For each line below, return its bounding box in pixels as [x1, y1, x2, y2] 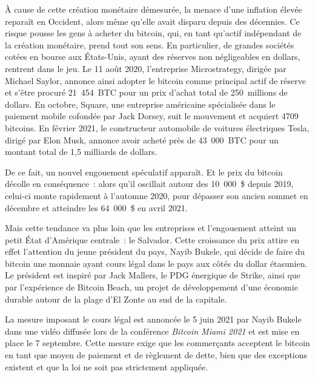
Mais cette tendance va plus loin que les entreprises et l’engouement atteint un [5, 221, 297, 234]
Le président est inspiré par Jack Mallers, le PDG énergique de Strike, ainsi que [5, 269, 300, 281]
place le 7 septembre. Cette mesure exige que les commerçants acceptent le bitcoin [5, 336, 310, 349]
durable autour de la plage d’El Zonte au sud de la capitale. [5, 292, 227, 305]
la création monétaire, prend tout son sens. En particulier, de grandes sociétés [5, 38, 294, 51]
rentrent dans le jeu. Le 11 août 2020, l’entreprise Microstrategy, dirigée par [5, 62, 287, 74]
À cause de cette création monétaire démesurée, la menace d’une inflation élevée [5, 3, 302, 15]
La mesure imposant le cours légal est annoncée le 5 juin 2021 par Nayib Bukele [5, 313, 302, 326]
